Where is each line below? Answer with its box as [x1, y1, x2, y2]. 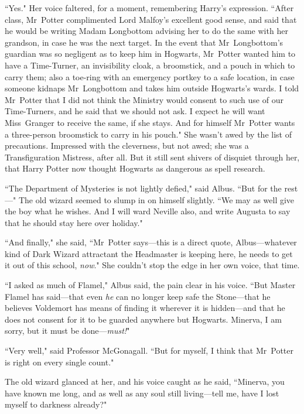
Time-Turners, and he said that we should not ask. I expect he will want [5, 105, 265, 117]
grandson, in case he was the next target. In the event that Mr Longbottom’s [5, 36, 283, 48]
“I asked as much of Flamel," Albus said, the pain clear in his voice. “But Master [5, 279, 296, 291]
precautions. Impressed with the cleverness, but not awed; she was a [5, 139, 249, 152]
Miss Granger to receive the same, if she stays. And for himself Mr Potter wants [5, 116, 295, 128]
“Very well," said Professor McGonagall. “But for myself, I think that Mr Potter [5, 344, 293, 357]
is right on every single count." [5, 355, 114, 368]
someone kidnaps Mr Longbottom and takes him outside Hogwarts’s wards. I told [5, 82, 299, 94]
